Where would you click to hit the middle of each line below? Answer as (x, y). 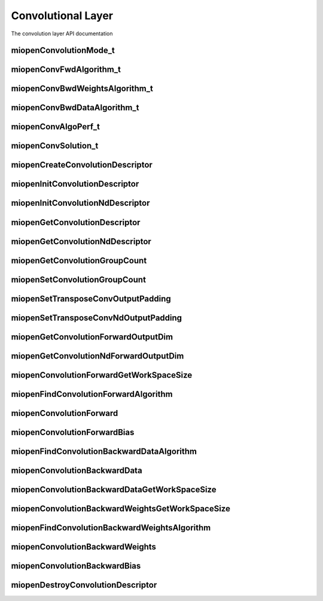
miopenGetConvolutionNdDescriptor (81, 242)
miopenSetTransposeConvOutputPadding (91, 298)
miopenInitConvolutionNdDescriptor (80, 203)
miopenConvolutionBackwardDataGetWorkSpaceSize (114, 489)
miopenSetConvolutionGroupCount (79, 279)
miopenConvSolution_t (55, 146)
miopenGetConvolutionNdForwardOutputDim (97, 356)
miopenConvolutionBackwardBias (76, 566)
